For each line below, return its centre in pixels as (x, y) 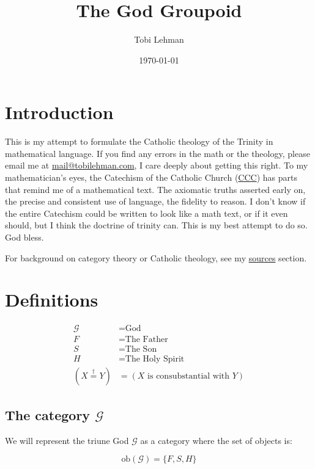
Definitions (52, 300)
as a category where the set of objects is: (216, 440)
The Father (146, 340)
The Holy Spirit (155, 359)
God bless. (24, 237)
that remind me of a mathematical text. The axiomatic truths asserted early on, (155, 189)
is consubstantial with (189, 376)
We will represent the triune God (67, 440)
